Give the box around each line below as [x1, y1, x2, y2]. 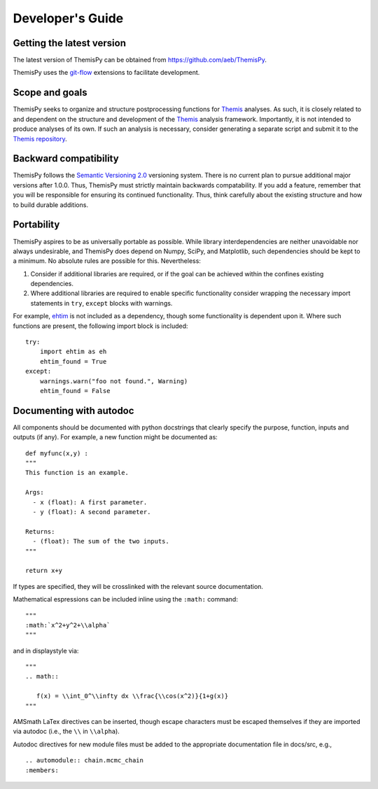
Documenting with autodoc [13, 404, 134, 416]
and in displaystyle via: [13, 646, 79, 655]
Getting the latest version [13, 37, 126, 49]
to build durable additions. [13, 200, 89, 209]
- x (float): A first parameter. [32, 498, 148, 506]
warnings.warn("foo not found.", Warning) [39, 377, 188, 385]
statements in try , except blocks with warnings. [30, 299, 173, 307]
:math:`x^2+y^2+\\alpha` [25, 621, 111, 629]
